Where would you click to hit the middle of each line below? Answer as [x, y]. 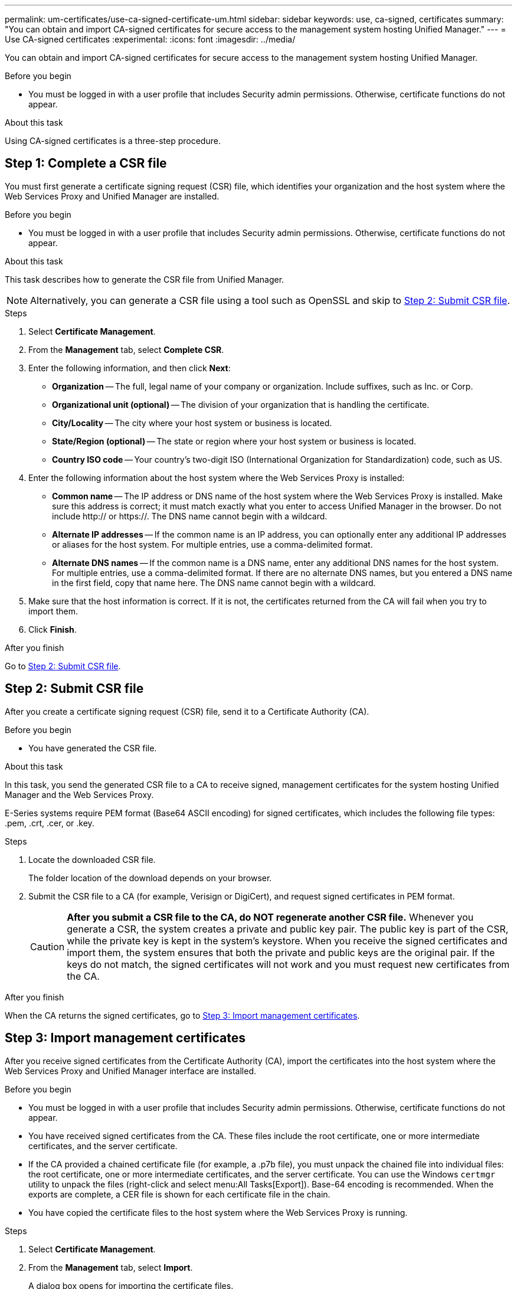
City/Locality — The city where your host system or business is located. [192, 423]
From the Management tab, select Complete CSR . [126, 349]
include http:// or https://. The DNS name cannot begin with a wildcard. [190, 516]
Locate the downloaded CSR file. [92, 859]
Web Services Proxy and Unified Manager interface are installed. [130, 1071]
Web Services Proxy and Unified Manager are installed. [112, 196]
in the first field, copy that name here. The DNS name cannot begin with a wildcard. [214, 583]
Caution [48, 946]
